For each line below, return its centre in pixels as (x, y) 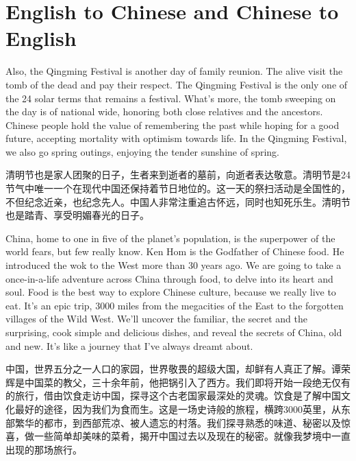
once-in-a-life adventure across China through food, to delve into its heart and (169, 278)
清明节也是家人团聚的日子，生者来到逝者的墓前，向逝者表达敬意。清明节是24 (178, 175)
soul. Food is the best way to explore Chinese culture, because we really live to (171, 292)
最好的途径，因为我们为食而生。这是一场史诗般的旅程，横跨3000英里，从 (178, 409)
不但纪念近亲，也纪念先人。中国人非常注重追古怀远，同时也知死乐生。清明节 (178, 201)
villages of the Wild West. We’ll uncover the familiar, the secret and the (156, 319)
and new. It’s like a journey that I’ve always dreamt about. (129, 345)
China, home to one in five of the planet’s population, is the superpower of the (170, 238)
